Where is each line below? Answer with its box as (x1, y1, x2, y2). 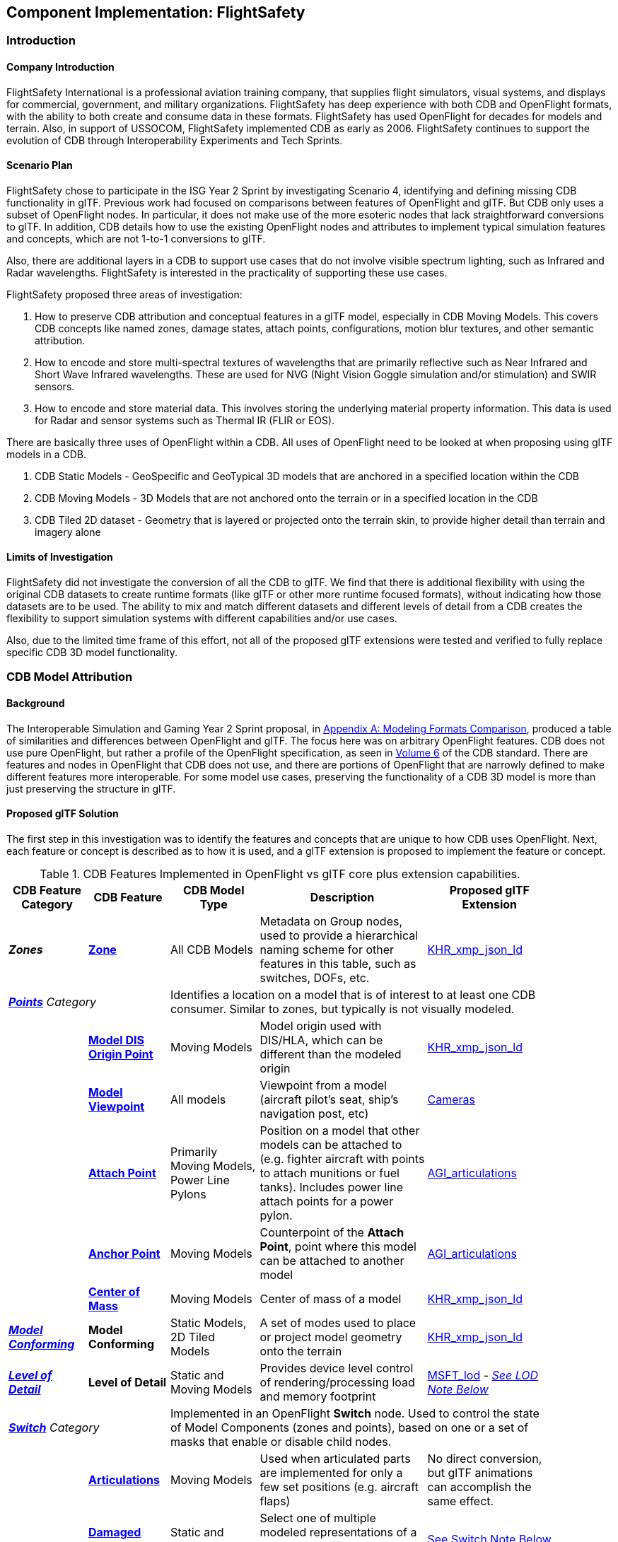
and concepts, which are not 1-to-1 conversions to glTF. (6, 232, 266, 245)
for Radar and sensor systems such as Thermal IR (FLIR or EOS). (35, 414, 335, 426)
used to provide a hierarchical (260, 928, 419, 942)
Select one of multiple (260, 1510, 376, 1525)
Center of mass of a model (260, 1291, 402, 1306)
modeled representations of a (260, 1524, 417, 1539)
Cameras (427, 1092, 475, 1106)
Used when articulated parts (260, 1451, 411, 1466)
